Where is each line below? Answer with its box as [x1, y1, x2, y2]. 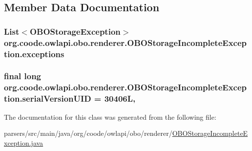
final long [4, 70, 42, 82]
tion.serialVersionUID [4, 92, 91, 105]
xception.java [4, 137, 43, 148]
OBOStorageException [29, 25, 121, 37]
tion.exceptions [4, 47, 64, 60]
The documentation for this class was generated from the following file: [4, 111, 216, 122]
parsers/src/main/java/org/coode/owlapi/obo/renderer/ [4, 128, 172, 138]
